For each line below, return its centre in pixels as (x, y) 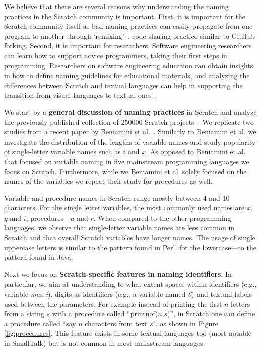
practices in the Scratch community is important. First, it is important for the (125, 16)
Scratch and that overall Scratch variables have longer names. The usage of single (130, 237)
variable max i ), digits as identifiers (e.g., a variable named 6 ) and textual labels (128, 294)
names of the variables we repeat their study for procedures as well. (108, 181)
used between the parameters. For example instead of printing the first (113, 303)
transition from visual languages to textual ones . (81, 95)
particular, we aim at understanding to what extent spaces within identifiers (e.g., (130, 284)
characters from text (116, 323)
